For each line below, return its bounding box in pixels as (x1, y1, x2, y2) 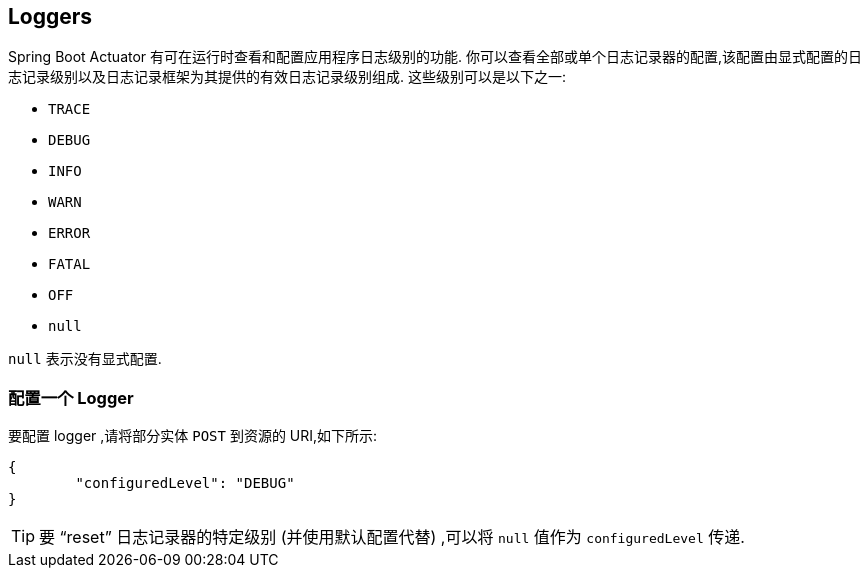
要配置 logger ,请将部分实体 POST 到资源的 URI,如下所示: (8, 427, 378, 445)
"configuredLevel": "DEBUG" (75, 475, 295, 492)
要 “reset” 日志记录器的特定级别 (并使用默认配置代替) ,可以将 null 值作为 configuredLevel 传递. (39, 527, 745, 548)
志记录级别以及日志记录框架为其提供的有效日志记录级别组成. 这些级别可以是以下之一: (8, 68, 567, 86)
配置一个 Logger (8, 387, 134, 408)
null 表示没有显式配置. (8, 350, 162, 368)
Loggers (8, 4, 93, 29)
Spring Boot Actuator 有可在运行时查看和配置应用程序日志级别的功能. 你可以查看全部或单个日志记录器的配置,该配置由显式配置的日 (8, 48, 863, 66)
